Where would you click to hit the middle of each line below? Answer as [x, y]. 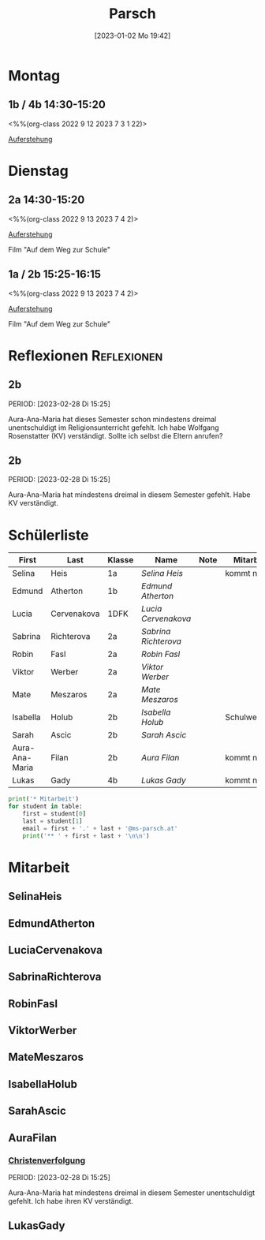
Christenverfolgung [47, 1160]
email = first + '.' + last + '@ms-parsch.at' [100, 828]
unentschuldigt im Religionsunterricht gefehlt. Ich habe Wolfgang [114, 428]
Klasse [121, 560]
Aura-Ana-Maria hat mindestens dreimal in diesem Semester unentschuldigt [132, 1193]
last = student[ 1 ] [52, 821]
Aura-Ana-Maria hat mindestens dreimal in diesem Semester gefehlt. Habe [129, 495]
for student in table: [45, 807]
